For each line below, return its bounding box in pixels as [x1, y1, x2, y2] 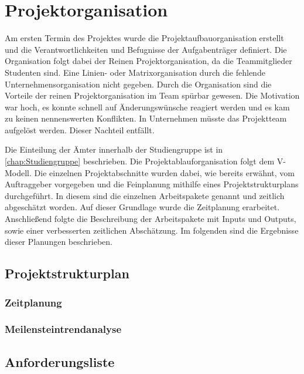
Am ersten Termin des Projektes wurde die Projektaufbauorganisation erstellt [5, 32, 284, 44]
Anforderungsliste [5, 352, 115, 370]
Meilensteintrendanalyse [5, 322, 122, 336]
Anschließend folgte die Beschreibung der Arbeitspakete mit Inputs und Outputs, [5, 213, 296, 225]
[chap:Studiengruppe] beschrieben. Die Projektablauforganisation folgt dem [5, 155, 275, 167]
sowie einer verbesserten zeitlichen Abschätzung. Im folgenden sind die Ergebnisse [5, 224, 299, 236]
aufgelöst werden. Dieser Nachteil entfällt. [5, 123, 155, 136]
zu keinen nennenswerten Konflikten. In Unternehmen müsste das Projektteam [5, 112, 287, 124]
